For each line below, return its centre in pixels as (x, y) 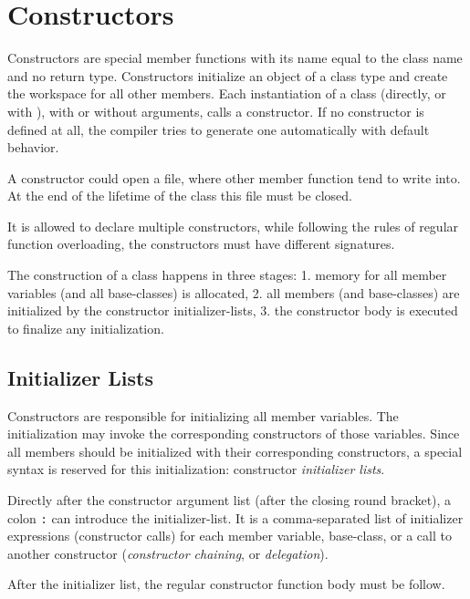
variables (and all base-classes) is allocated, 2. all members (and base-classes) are (234, 292)
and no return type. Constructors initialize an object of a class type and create (228, 75)
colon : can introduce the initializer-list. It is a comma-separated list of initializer (235, 517)
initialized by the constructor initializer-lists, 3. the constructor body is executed (233, 310)
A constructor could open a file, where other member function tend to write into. (234, 177)
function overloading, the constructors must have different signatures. (201, 244)
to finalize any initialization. (86, 328)
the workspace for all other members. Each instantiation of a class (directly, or (227, 93)
